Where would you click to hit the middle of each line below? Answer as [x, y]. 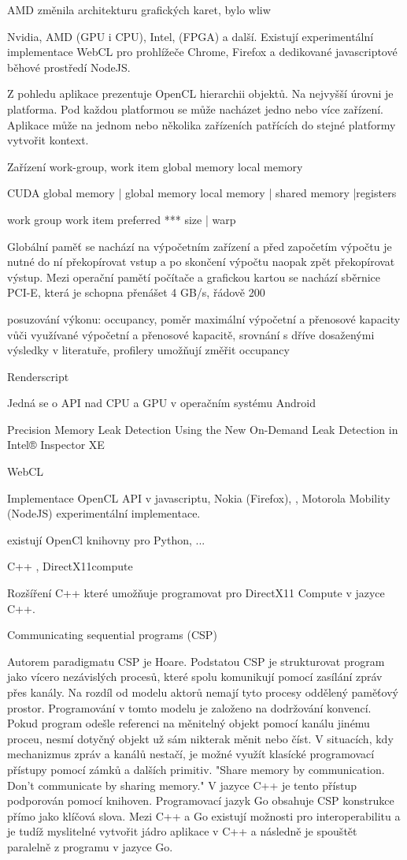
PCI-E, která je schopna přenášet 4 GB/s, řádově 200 [136, 292]
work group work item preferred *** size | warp [122, 219]
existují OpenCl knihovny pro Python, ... [106, 539]
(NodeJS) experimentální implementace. [104, 513]
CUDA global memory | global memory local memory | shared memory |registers [202, 193]
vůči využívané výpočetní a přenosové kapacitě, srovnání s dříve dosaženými [191, 334]
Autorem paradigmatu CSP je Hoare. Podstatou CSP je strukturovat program [196, 661]
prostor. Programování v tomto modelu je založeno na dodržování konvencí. [189, 707]
